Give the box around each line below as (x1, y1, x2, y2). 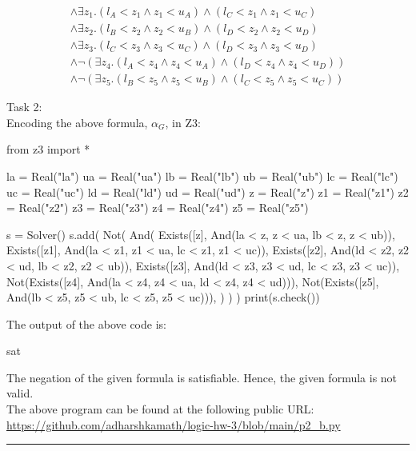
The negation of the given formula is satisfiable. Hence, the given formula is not (6, 369, 398, 385)
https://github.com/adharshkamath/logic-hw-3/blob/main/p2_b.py (6, 416, 341, 433)
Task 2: (6, 98, 42, 115)
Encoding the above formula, (6, 114, 148, 130)
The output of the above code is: (6, 315, 166, 332)
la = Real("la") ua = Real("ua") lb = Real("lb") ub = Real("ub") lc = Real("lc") (6, 167, 398, 184)
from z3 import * (6, 141, 90, 158)
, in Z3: (165, 114, 201, 130)
